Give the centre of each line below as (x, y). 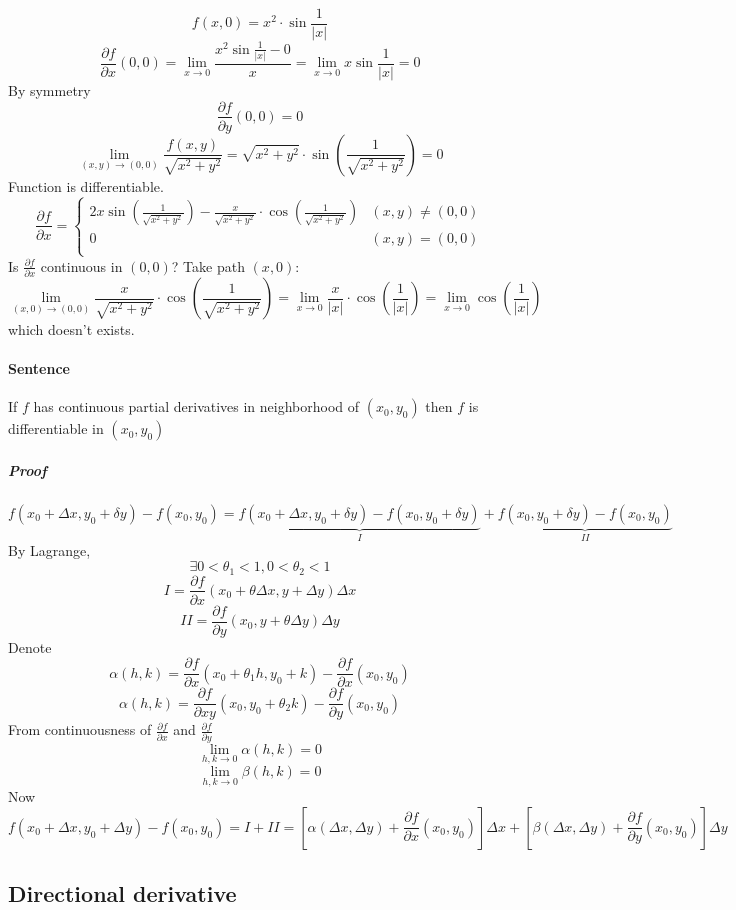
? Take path (208, 265)
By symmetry (49, 89)
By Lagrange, (49, 550)
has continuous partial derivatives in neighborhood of (196, 406)
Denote (30, 646)
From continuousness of (80, 729)
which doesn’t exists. (71, 329)
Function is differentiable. (86, 185)
